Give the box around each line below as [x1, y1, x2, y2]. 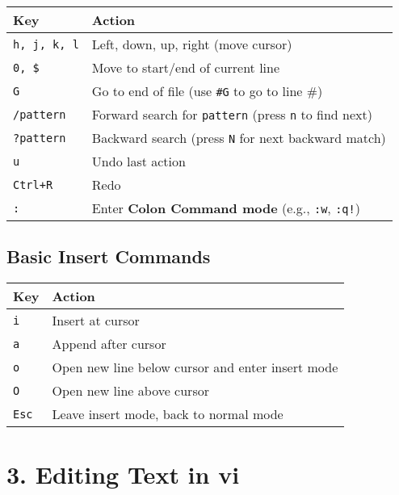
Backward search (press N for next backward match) [91, 128, 386, 147]
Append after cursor [52, 334, 166, 354]
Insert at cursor [52, 311, 140, 330]
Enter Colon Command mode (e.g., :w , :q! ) [91, 199, 360, 217]
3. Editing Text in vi [6, 458, 240, 491]
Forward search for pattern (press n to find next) [91, 105, 372, 124]
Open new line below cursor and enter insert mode [52, 358, 338, 377]
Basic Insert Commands [6, 244, 211, 269]
